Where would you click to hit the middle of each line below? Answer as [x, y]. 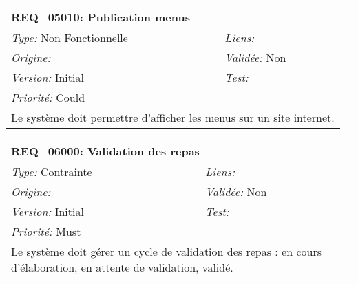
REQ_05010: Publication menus [101, 17]
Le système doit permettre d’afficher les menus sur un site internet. [173, 117]
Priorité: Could [48, 97]
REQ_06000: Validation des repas [105, 151]
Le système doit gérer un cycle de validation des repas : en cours [166, 251]
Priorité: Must [46, 231]
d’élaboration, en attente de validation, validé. [122, 267]
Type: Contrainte [52, 172]
